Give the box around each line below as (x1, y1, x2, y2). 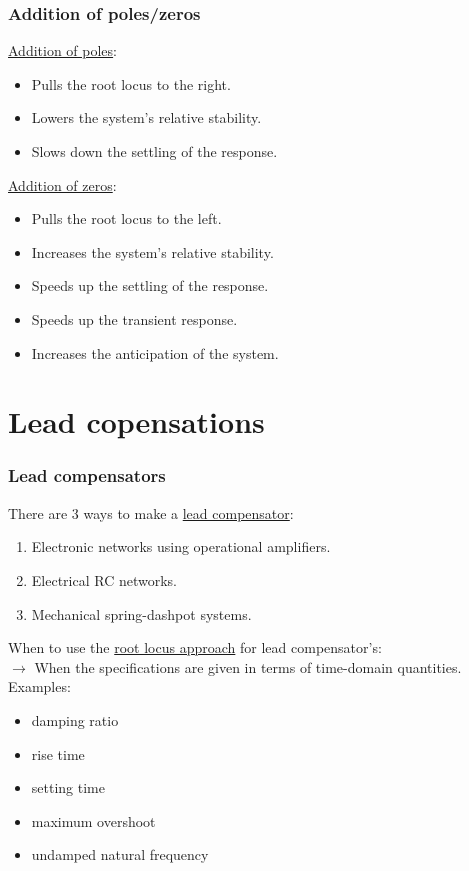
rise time (31, 743, 85, 764)
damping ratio (31, 709, 119, 730)
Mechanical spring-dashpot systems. (31, 603, 252, 624)
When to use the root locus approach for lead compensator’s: (8, 637, 382, 658)
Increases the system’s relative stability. (31, 241, 274, 262)
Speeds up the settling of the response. (31, 275, 269, 296)
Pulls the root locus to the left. (31, 208, 222, 229)
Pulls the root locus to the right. (31, 73, 231, 94)
